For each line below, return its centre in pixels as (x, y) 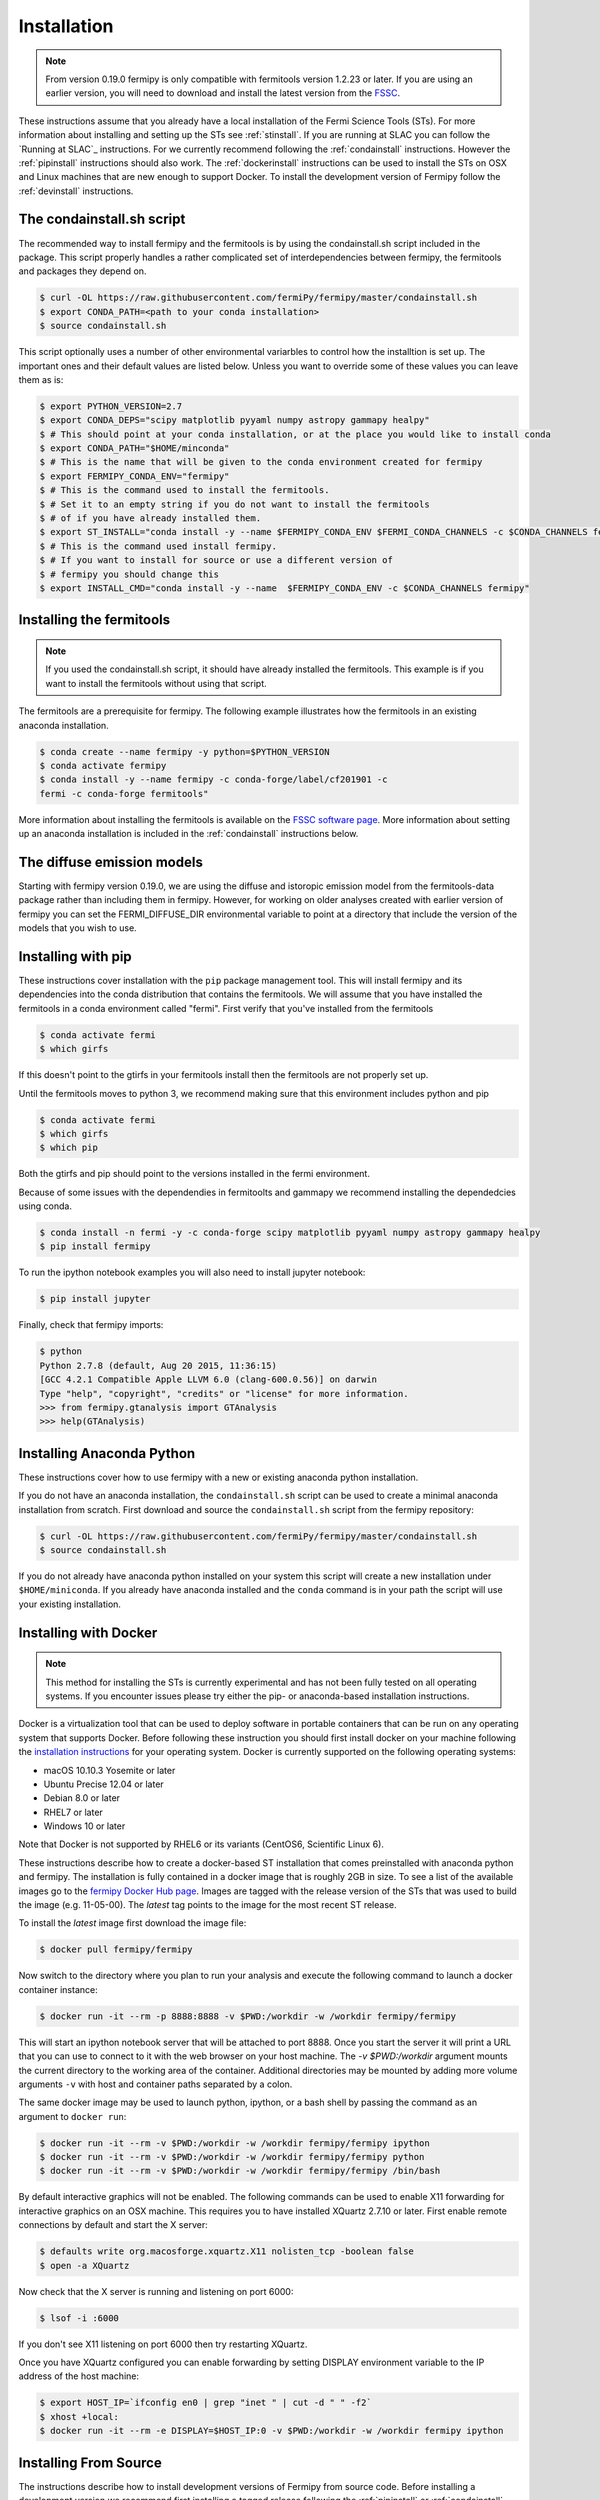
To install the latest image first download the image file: (132, 1923)
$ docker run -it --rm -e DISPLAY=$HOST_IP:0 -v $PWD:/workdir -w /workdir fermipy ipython (271, 2431)
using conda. (45, 1206)
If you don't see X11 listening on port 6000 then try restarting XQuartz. (163, 2344)
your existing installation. (70, 1604)
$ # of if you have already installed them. (150, 518)
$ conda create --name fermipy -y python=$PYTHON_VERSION (184, 751)
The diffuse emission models (111, 861)
